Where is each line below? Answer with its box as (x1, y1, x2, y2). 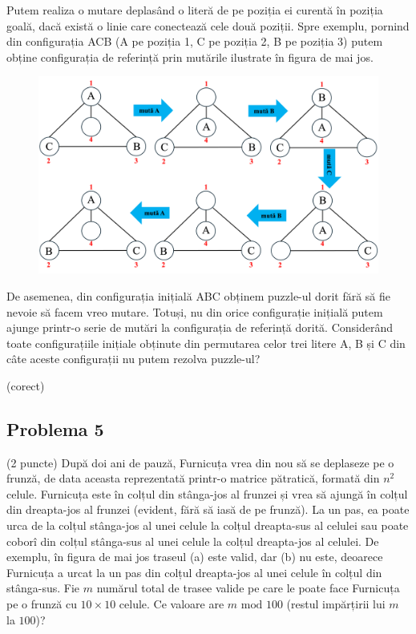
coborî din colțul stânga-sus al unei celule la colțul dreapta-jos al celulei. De (6, 532, 379, 549)
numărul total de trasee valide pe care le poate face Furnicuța (96, 579, 400, 596)
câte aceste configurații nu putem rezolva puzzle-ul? (6, 350, 261, 367)
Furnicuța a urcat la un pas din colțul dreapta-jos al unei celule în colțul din (6, 563, 382, 580)
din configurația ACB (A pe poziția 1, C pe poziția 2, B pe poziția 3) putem (6, 33, 383, 50)
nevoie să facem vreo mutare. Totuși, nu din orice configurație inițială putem (6, 303, 383, 320)
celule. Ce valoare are (119, 596, 224, 612)
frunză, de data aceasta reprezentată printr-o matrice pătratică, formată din (6, 470, 380, 487)
